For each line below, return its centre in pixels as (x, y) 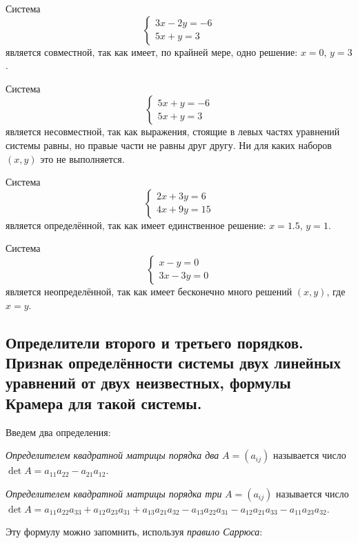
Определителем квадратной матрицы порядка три (114, 493)
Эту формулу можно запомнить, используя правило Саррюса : (134, 532)
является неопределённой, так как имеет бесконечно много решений (149, 291)
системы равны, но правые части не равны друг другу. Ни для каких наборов (169, 145)
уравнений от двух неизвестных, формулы (148, 383)
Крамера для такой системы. (104, 403)
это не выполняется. (82, 158)
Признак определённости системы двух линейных (173, 362)
